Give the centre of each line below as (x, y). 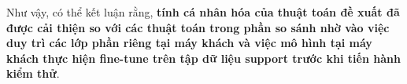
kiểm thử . (33, 73)
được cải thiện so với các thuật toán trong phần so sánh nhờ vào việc (198, 27)
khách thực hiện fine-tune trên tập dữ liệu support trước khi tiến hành (203, 58)
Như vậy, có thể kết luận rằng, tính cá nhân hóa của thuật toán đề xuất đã (203, 12)
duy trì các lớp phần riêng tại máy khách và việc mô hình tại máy (189, 43)
